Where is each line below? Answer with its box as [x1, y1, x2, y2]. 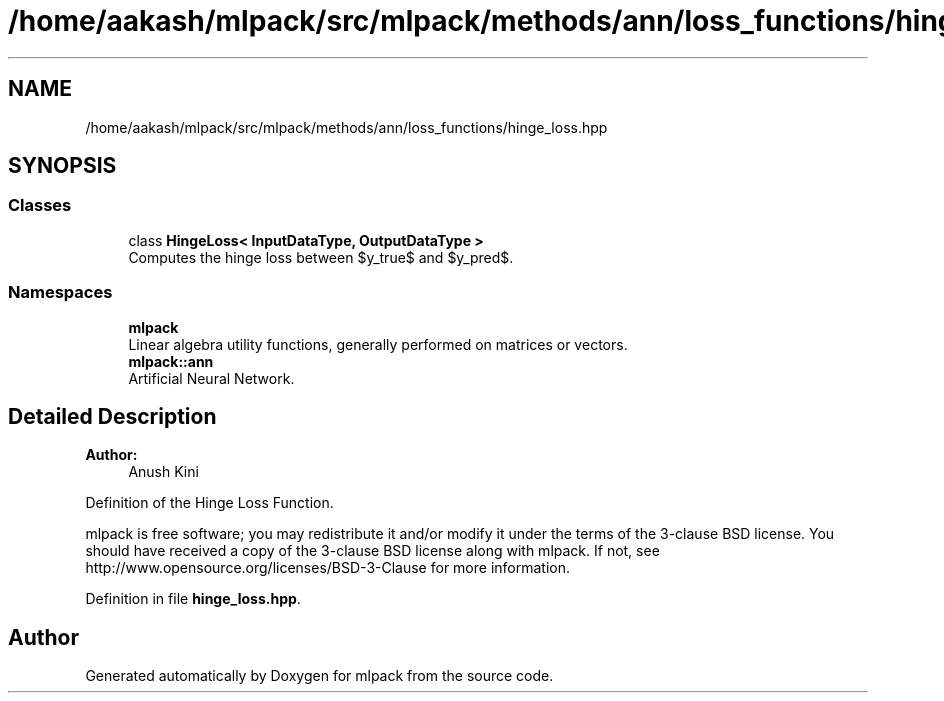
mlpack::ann [128, 352, 214, 370]
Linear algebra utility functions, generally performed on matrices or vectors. [128, 335, 628, 353]
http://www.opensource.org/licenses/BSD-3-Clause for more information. [85, 559, 570, 577]
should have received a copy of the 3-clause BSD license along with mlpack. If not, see [85, 542, 660, 560]
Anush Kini [128, 463, 199, 481]
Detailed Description [8, 403, 217, 429]
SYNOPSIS [8, 153, 117, 179]
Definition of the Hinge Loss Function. [85, 494, 334, 512]
